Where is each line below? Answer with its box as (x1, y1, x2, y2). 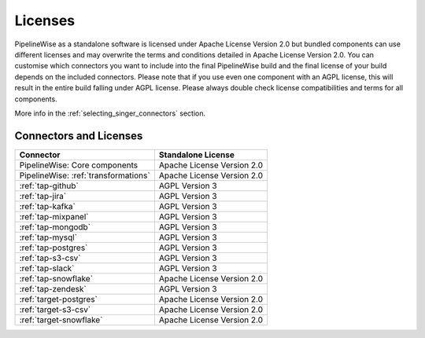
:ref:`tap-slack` (19, 263, 75, 274)
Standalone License (158, 149, 235, 160)
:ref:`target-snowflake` (19, 314, 103, 325)
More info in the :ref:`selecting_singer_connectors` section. (14, 108, 206, 118)
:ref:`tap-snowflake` (19, 273, 94, 284)
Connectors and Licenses (14, 129, 143, 142)
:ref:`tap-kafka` (19, 200, 76, 211)
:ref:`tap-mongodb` (19, 221, 91, 232)
